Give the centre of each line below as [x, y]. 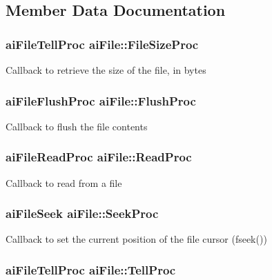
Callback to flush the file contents [77, 126]
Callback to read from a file [64, 182]
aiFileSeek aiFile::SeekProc [82, 213]
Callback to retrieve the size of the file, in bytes [106, 70]
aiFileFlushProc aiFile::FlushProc [101, 100]
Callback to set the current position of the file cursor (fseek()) [136, 239]
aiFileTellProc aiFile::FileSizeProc [102, 44]
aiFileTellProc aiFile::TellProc [91, 269]
